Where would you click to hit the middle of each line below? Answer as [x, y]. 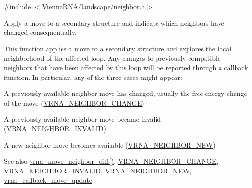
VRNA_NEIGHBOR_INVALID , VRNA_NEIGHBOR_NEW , [98, 170]
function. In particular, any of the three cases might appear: [93, 77]
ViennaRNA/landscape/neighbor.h [94, 6]
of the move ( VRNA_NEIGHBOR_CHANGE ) [74, 102]
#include [17, 6]
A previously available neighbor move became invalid [83, 119]
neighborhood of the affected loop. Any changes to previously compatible [112, 58]
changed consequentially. [40, 32]
